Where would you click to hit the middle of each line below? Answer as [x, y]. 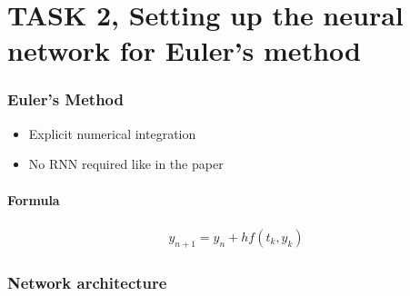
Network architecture [87, 282]
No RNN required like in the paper [126, 164]
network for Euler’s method [184, 50]
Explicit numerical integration [112, 133]
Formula [34, 199]
